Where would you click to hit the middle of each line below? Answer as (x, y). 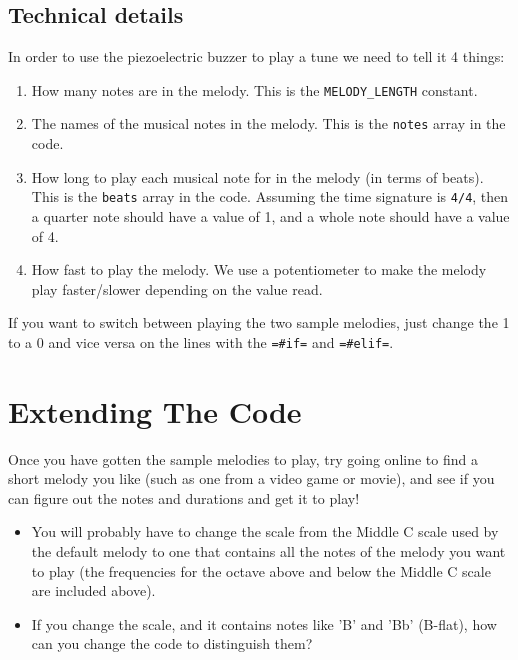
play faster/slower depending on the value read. (177, 288)
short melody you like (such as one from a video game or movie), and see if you (251, 478)
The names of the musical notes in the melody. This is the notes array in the (268, 123)
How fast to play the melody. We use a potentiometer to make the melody (259, 269)
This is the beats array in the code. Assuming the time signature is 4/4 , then (270, 196)
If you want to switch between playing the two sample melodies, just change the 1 (259, 322)
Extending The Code (155, 410)
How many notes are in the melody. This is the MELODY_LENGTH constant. (254, 89)
